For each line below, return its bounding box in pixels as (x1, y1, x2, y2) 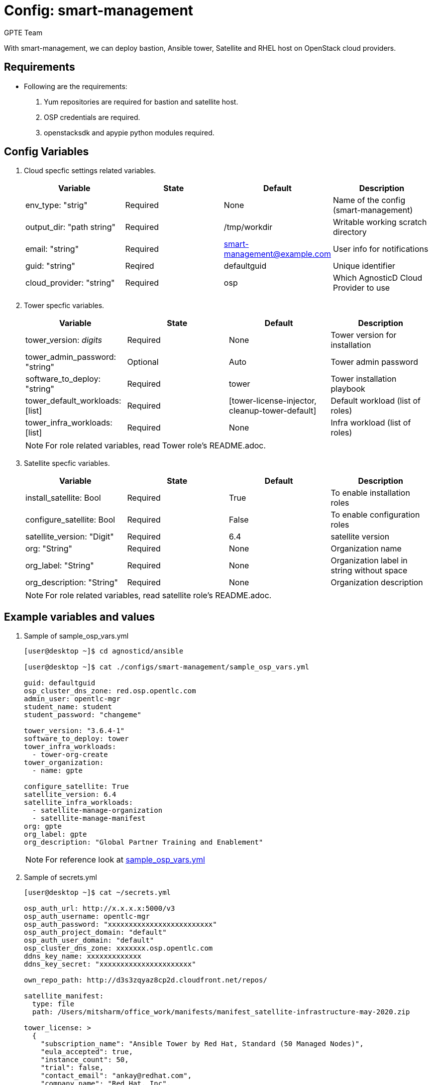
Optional (127, 357, 159, 367)
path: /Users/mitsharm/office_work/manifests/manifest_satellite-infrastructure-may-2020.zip (32, 1008, 410, 1016)
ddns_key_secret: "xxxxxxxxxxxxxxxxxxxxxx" (24, 960, 196, 969)
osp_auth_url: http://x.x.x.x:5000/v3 (24, 904, 175, 913)
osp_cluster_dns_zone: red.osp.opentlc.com (24, 687, 196, 695)
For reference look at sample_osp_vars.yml (45, 855, 205, 865)
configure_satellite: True (24, 782, 129, 791)
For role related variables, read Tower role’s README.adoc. (45, 440, 266, 451)
